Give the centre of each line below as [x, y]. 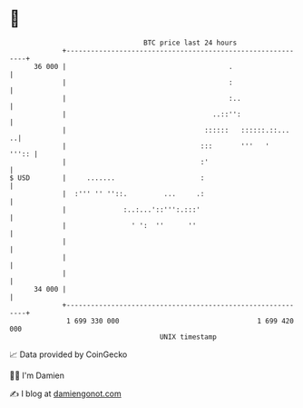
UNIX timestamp [188, 337]
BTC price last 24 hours [191, 43]
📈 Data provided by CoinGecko [68, 354]
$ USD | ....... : [107, 178]
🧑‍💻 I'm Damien [37, 375]
